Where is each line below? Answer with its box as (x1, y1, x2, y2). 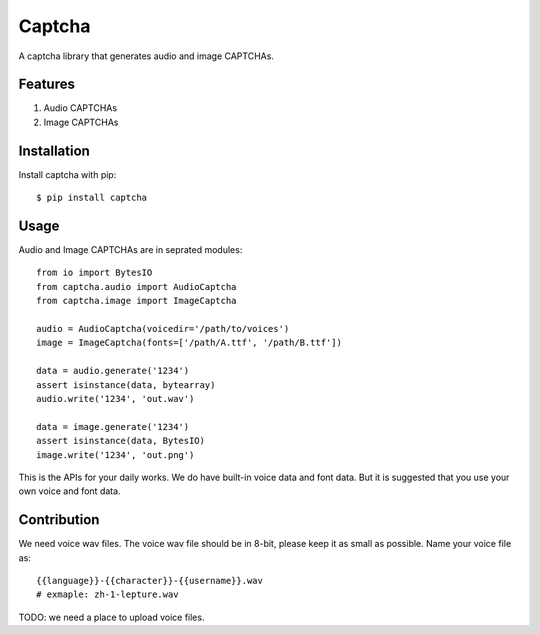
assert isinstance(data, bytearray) (36, 379, 216, 390)
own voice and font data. (18, 485, 121, 497)
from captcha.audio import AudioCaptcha (36, 281, 237, 292)
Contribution (18, 511, 100, 529)
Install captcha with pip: (18, 168, 117, 180)
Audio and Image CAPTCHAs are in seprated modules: (18, 244, 243, 256)
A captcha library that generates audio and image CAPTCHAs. (18, 50, 275, 62)
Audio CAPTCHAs (43, 102, 118, 114)
